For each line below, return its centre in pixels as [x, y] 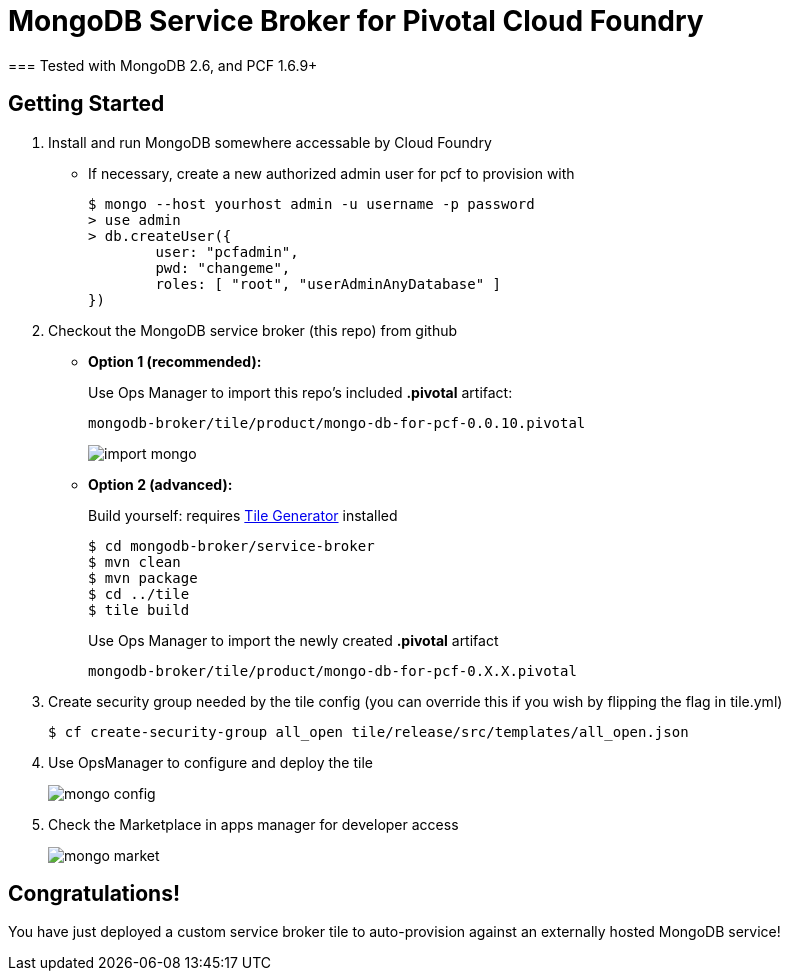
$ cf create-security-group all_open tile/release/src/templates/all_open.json [368, 731]
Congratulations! [94, 894]
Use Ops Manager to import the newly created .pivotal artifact [293, 640]
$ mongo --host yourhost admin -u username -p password [311, 203]
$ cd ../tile [139, 593]
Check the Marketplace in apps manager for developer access [253, 824]
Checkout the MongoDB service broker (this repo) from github [253, 330]
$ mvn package [143, 577]
